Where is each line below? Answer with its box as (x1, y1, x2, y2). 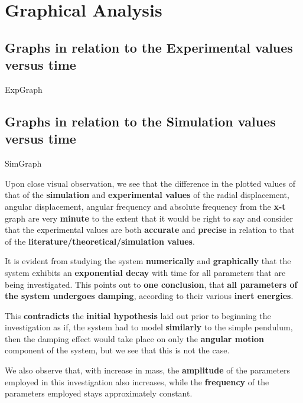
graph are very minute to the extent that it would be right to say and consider (5, 212, 293, 224)
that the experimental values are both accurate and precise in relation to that (5, 223, 295, 236)
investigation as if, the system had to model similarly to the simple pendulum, (5, 321, 293, 333)
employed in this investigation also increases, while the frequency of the (5, 375, 269, 388)
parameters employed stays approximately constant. (5, 387, 193, 399)
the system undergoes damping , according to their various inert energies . (5, 290, 294, 302)
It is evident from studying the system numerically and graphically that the (5, 255, 291, 267)
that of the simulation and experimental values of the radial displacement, (5, 188, 289, 201)
